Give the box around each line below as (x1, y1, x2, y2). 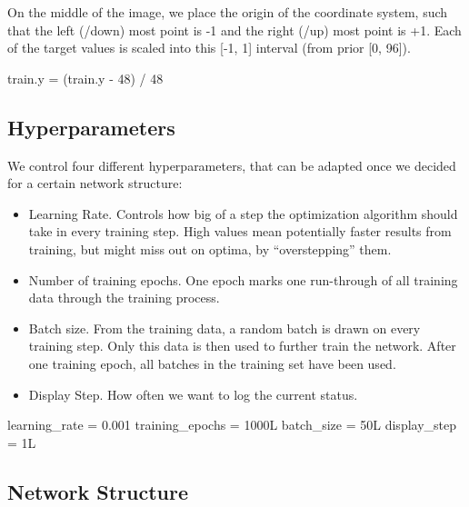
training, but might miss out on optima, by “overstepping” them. (28, 239, 392, 258)
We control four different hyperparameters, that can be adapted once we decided (7, 155, 456, 174)
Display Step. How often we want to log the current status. (28, 384, 358, 403)
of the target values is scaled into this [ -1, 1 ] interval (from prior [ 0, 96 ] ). (7, 38, 411, 57)
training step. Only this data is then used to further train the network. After (28, 336, 456, 355)
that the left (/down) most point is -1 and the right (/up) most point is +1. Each (7, 20, 462, 39)
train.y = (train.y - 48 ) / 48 (7, 68, 164, 87)
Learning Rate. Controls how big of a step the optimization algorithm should (28, 204, 458, 223)
